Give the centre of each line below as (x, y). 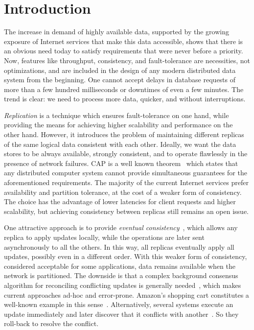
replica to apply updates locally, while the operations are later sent (104, 237)
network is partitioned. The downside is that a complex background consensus (121, 275)
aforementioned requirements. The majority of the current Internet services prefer (126, 182)
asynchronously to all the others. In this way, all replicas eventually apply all (119, 247)
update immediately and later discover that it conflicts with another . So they (121, 314)
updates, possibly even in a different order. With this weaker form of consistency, (126, 256)
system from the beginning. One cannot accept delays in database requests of (120, 80)
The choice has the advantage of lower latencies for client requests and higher (120, 201)
